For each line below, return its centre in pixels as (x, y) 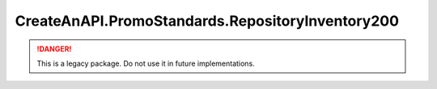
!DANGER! (54, 49)
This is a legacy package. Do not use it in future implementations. (146, 63)
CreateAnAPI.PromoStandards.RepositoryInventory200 (207, 21)
